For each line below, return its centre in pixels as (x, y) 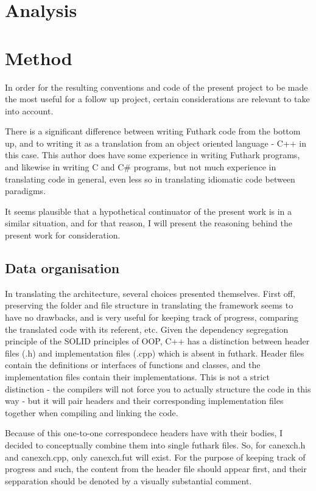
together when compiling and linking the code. (92, 412)
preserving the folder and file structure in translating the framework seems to (149, 305)
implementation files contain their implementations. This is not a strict (137, 376)
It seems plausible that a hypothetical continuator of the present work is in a (149, 211)
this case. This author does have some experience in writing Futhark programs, (153, 155)
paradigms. (26, 191)
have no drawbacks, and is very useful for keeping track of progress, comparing (152, 317)
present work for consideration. (63, 235)
